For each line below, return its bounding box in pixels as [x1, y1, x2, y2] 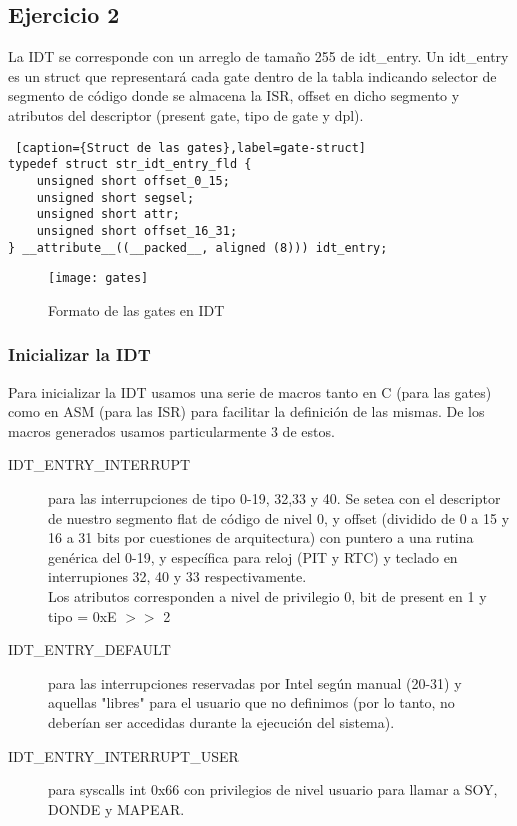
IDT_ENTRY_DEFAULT [8, 639, 171, 660]
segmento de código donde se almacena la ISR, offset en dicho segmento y [8, 85, 460, 106]
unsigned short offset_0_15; [36, 173, 230, 188]
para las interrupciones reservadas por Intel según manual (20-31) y [48, 672, 462, 693]
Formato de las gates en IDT [48, 299, 225, 320]
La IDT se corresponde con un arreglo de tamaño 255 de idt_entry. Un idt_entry [8, 46, 509, 67]
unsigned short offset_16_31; [36, 223, 238, 238]
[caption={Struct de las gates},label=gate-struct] [15, 140, 366, 155]
